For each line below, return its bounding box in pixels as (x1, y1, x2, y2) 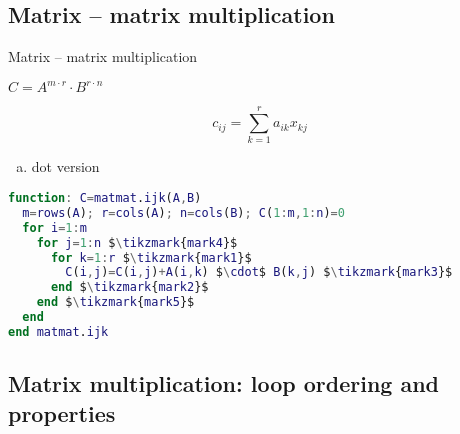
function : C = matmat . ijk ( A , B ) (8, 191, 202, 206)
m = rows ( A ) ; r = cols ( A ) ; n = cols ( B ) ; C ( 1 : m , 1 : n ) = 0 (22, 205, 345, 220)
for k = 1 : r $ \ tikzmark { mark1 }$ (50, 250, 252, 265)
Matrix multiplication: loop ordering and (8, 368, 440, 399)
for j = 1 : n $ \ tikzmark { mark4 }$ (36, 235, 238, 250)
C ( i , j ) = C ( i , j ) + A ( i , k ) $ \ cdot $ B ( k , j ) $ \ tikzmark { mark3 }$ (65, 265, 453, 280)
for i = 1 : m (22, 220, 87, 235)
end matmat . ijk (8, 324, 109, 339)
